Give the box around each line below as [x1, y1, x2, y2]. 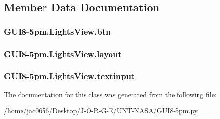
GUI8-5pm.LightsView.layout [4, 47, 122, 59]
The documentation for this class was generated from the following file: [4, 89, 217, 99]
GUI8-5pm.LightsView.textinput [4, 70, 135, 82]
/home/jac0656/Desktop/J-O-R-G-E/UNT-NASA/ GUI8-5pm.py [4, 105, 198, 116]
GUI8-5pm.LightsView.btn [4, 25, 111, 37]
